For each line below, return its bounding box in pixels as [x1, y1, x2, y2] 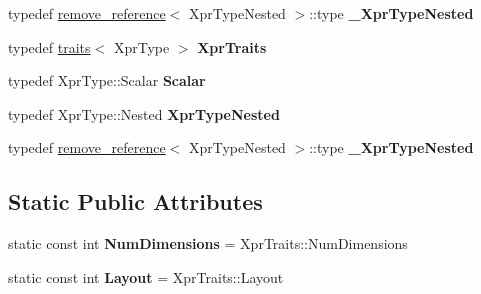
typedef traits [8, 36, 91, 57]
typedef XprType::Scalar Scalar [8, 70, 206, 91]
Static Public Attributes [8, 186, 263, 217]
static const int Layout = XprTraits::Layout [8, 266, 284, 287]
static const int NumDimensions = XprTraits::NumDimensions [8, 233, 408, 254]
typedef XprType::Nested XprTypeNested [8, 103, 280, 124]
